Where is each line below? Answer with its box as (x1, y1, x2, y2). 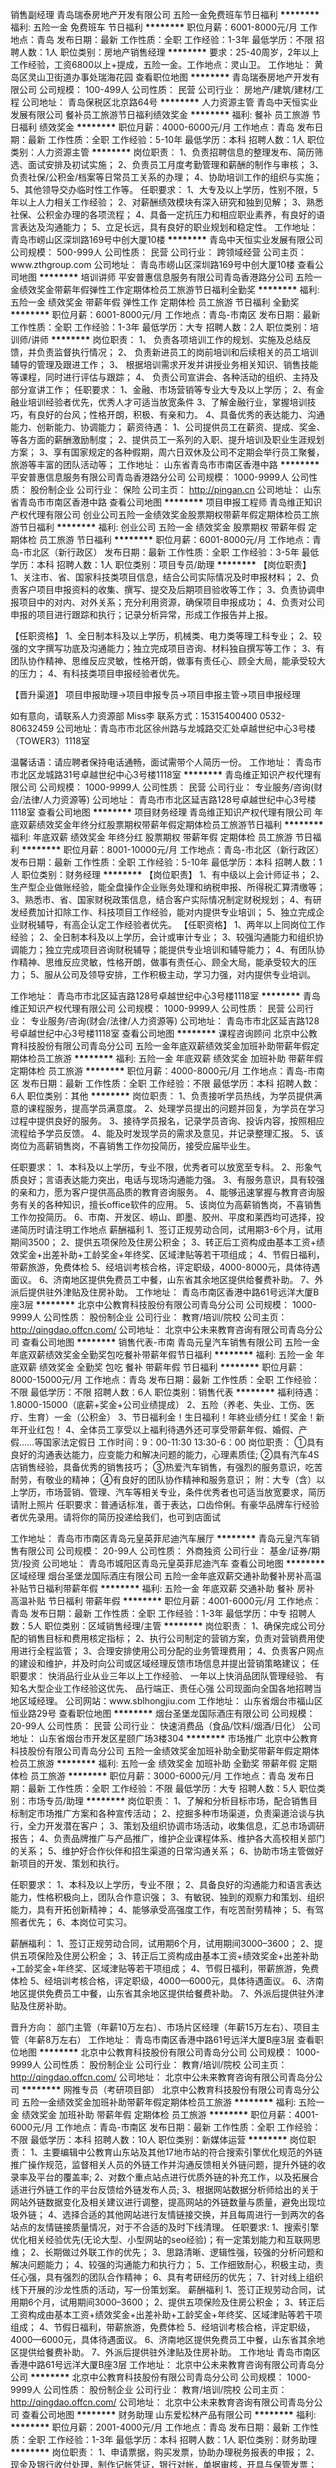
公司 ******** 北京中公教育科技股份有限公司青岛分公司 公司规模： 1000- (10, 2371, 312, 2383)
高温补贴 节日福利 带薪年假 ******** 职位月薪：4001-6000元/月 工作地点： (10, 1595, 322, 1607)
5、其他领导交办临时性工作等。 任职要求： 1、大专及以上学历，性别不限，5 (10, 184, 319, 195)
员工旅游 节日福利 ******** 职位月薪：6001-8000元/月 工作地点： (38, 534, 313, 545)
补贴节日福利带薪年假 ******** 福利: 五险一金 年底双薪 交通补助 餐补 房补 (10, 1583, 315, 1594)
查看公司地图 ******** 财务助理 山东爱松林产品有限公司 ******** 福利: (21, 2409, 317, 2420)
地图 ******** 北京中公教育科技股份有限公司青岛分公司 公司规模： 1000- (18, 2046, 321, 2058)
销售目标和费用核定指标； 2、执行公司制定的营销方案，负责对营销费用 (27, 1633, 317, 1644)
